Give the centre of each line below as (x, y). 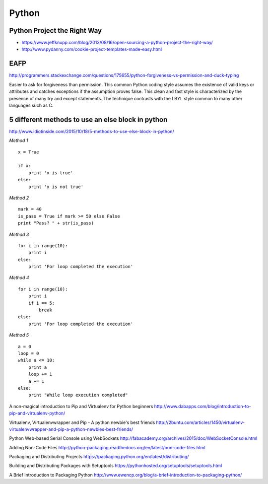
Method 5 (19, 335)
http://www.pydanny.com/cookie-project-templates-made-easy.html (92, 49)
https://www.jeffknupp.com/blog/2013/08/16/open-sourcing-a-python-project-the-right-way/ (117, 43)
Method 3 (19, 234)
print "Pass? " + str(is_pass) (56, 223)
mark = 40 (30, 209)
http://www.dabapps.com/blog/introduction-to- (202, 406)
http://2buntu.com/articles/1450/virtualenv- (201, 422)
